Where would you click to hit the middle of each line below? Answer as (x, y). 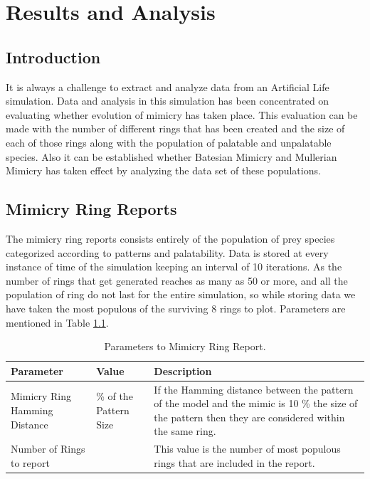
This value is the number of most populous (247, 449)
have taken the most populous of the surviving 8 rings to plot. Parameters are (176, 308)
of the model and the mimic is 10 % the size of (256, 403)
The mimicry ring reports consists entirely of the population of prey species (170, 238)
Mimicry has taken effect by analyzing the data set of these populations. (163, 170)
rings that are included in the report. (234, 462)
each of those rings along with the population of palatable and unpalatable (169, 142)
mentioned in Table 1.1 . (57, 322)
